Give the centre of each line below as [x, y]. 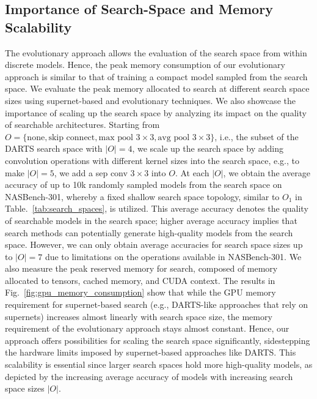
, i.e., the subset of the [257, 136]
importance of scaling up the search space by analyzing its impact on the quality [156, 112]
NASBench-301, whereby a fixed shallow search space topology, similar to [142, 196]
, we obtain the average [267, 172]
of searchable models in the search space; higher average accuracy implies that [151, 220]
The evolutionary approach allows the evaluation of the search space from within [156, 52]
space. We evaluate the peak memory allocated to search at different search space [157, 88]
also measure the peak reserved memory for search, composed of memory [141, 268]
